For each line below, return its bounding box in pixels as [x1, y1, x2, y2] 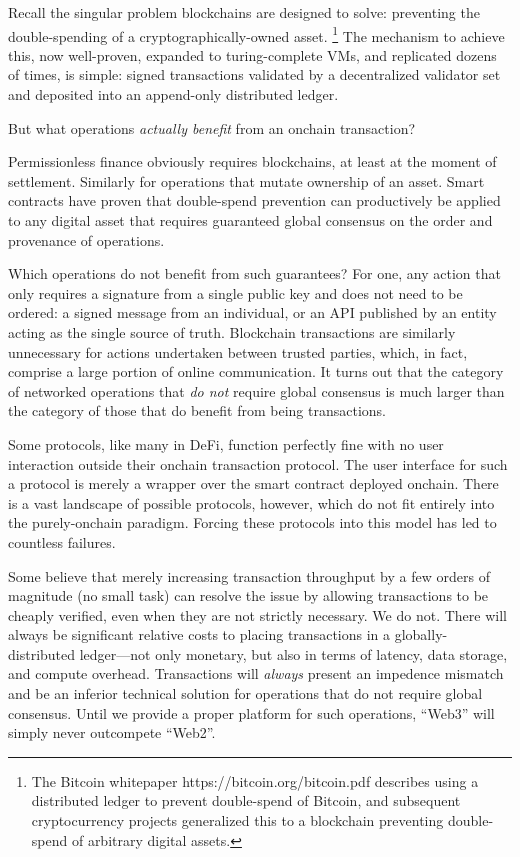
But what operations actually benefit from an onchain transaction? [8, 117, 416, 138]
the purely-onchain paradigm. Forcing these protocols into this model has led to [8, 512, 497, 533]
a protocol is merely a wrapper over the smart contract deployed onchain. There [8, 473, 499, 494]
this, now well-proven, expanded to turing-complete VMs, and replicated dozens [8, 44, 497, 65]
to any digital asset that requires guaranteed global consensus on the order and [8, 210, 493, 230]
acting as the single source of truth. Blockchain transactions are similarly [8, 321, 456, 342]
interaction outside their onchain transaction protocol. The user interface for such [8, 453, 508, 474]
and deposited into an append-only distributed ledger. [8, 84, 339, 105]
